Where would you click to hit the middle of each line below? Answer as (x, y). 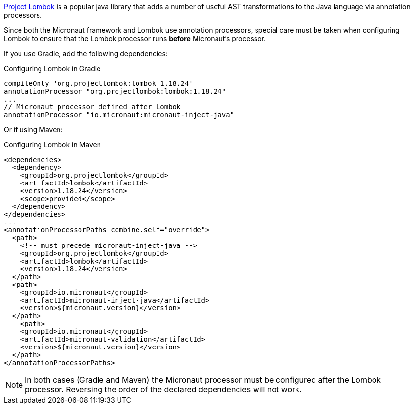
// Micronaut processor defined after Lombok (92, 107)
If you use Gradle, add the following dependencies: (86, 53)
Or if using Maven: (33, 130)
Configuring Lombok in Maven (53, 145)
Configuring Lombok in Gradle (52, 69)
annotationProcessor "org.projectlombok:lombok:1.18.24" (115, 91)
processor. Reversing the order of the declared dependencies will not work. (163, 389)
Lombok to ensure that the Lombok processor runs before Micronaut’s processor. (135, 38)
